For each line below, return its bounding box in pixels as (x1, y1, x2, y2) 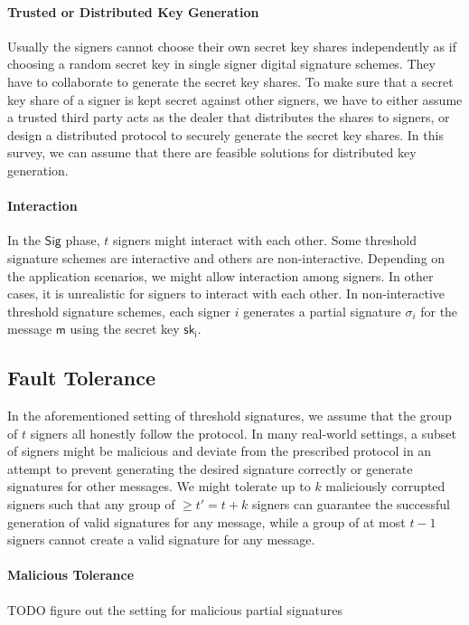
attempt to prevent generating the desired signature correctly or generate (7, 459, 413, 478)
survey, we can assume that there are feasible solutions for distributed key (7, 143, 417, 162)
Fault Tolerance (7, 364, 156, 392)
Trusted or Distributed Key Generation (7, 2, 259, 21)
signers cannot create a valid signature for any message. (7, 530, 315, 549)
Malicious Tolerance (7, 565, 135, 584)
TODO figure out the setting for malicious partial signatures (7, 600, 342, 619)
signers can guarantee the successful (251, 495, 450, 514)
